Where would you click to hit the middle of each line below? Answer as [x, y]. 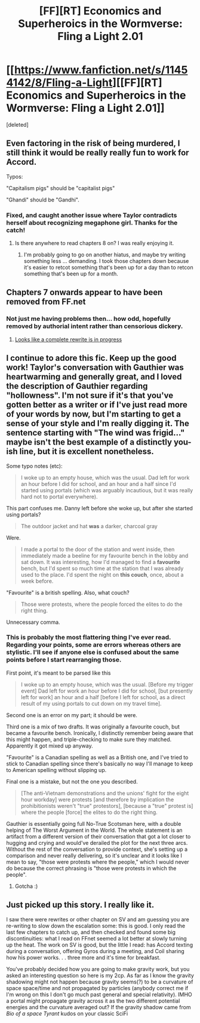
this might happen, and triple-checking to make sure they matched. [89, 739]
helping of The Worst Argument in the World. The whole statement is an [95, 830]
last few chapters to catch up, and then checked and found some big [91, 932]
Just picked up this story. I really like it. [80, 905]
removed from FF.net [46, 302]
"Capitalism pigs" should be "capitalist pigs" [61, 188]
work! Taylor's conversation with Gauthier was [95, 368]
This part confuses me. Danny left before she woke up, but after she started [99, 508]
